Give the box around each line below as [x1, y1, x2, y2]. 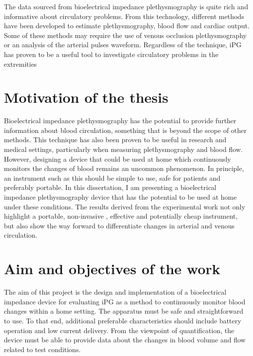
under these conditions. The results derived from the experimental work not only [4, 201, 245, 211]
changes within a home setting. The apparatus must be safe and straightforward [4, 306, 244, 316]
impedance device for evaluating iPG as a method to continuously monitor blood [4, 296, 246, 306]
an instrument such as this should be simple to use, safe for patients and [4, 172, 221, 183]
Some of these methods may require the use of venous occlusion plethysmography [4, 30, 247, 40]
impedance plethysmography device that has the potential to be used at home [4, 192, 237, 202]
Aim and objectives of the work [4, 259, 220, 279]
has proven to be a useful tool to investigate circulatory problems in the [4, 49, 218, 59]
